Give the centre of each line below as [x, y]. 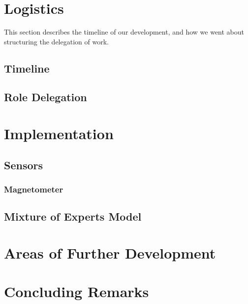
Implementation [59, 133]
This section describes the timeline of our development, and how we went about [124, 32]
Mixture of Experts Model [73, 216]
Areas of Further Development [110, 252]
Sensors [24, 165]
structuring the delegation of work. [56, 41]
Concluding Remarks [77, 291]
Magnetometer [34, 189]
